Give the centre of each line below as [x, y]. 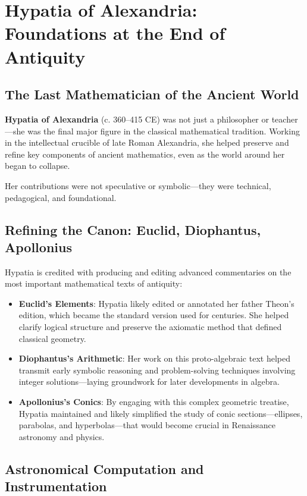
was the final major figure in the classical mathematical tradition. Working [164, 131]
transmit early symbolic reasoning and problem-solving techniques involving [157, 370]
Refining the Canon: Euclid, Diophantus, [133, 229]
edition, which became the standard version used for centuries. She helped [154, 315]
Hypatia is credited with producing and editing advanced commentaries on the [148, 271]
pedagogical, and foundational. [61, 197]
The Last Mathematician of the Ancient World [152, 94]
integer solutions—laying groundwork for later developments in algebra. [149, 382]
